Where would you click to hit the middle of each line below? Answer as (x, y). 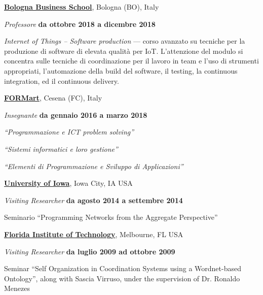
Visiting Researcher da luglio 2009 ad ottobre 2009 (90, 251)
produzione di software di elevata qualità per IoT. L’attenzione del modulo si (124, 51)
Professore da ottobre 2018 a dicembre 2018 (80, 24)
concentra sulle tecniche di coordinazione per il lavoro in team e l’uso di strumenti (131, 61)
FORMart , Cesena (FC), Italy (53, 98)
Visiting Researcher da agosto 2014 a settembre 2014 (93, 200)
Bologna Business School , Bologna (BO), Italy (82, 7)
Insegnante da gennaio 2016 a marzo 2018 (76, 114)
